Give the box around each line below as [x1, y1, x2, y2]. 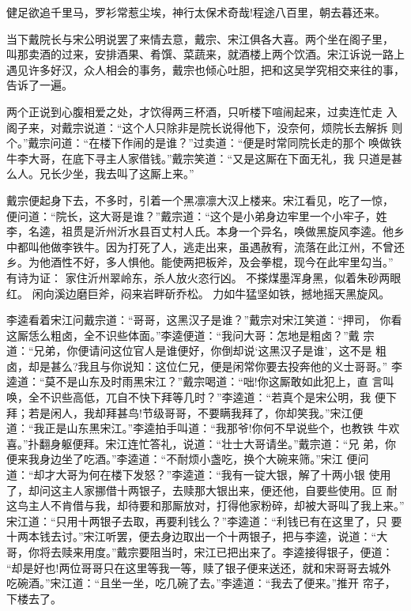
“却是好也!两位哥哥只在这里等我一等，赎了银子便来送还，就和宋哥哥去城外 [6, 559, 391, 575]
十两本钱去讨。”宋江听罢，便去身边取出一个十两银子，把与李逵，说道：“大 [6, 528, 388, 545]
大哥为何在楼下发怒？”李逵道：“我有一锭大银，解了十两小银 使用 [55, 466, 391, 483]
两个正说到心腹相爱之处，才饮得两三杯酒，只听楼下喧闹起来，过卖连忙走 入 [6, 103, 398, 119]
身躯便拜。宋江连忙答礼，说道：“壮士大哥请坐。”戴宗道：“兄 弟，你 [50, 435, 397, 451]
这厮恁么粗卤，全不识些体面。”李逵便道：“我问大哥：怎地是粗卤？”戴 [6, 326, 360, 343]
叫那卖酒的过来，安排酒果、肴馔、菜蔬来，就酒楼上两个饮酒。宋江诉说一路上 [6, 46, 405, 62]
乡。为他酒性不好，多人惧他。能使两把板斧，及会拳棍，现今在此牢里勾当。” [6, 254, 394, 270]
